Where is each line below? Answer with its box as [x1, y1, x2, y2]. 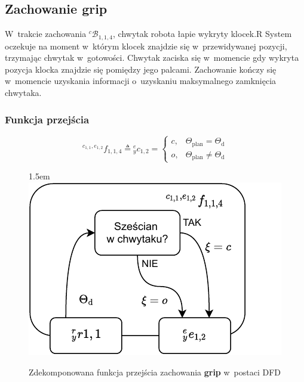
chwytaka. [5, 86, 42, 99]
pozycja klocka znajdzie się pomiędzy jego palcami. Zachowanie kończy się [5, 63, 277, 75]
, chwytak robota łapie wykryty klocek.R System [113, 27, 292, 40]
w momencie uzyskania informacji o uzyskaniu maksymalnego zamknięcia [5, 74, 277, 87]
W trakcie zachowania [5, 27, 87, 40]
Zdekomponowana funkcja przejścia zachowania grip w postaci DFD [29, 365, 281, 378]
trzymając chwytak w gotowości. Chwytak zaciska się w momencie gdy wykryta [5, 51, 299, 64]
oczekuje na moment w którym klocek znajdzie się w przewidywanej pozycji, [5, 39, 287, 52]
